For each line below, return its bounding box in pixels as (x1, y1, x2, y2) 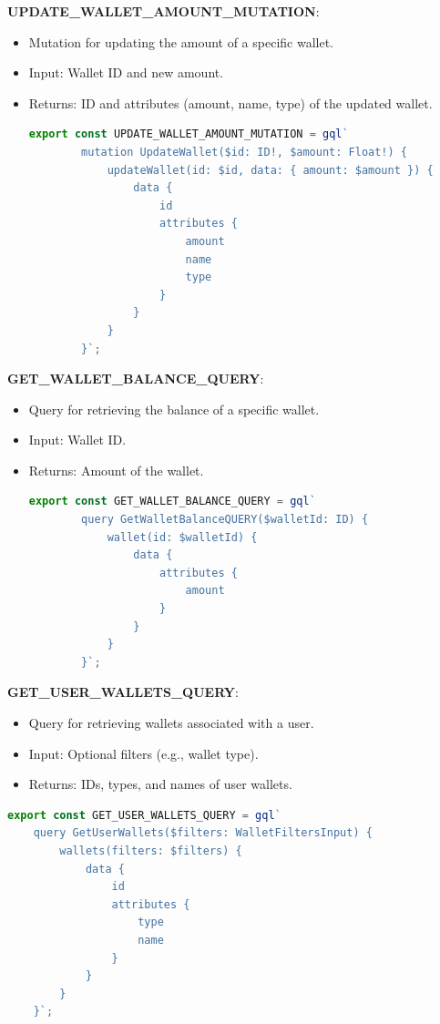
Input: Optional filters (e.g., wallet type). (28, 743, 259, 763)
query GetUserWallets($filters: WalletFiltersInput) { (33, 826, 373, 840)
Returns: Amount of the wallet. (28, 460, 204, 479)
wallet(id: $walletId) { (107, 530, 258, 544)
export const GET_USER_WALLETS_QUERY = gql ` (7, 808, 281, 822)
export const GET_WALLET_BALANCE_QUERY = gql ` (28, 495, 316, 508)
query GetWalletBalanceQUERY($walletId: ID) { (81, 513, 369, 527)
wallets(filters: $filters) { (59, 844, 242, 857)
